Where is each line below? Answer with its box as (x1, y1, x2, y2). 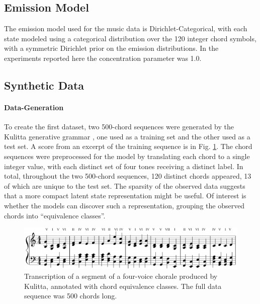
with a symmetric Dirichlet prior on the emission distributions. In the (4, 43, 219, 53)
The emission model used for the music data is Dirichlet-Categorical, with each (4, 23, 247, 34)
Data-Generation (4, 102, 64, 112)
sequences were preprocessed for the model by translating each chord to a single (4, 150, 250, 161)
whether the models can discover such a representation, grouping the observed (4, 200, 245, 210)
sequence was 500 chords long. (24, 290, 117, 301)
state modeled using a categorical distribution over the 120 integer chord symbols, (4, 33, 256, 43)
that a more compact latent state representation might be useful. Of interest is (4, 190, 246, 201)
